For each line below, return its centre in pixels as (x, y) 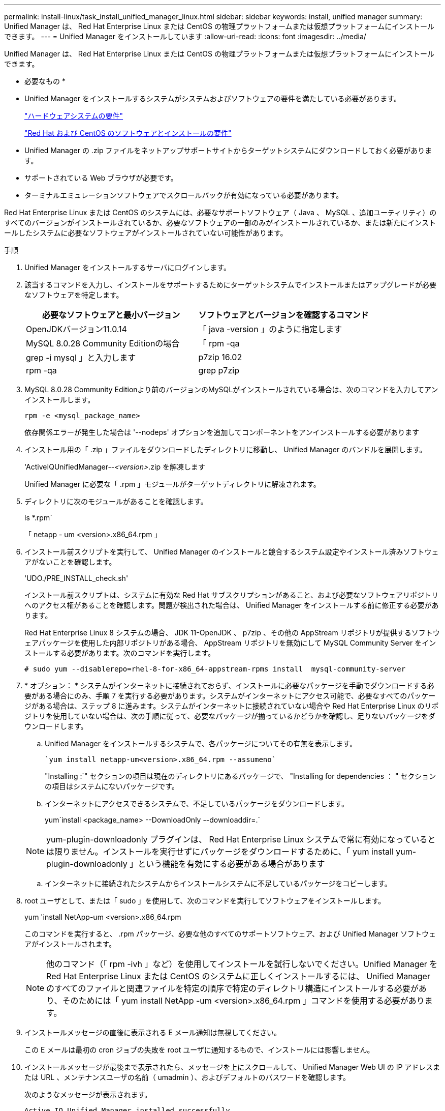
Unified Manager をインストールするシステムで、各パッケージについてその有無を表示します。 (201, 743)
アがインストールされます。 (70, 944)
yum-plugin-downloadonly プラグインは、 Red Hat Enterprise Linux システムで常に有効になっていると (241, 839)
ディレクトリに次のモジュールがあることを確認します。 (116, 501)
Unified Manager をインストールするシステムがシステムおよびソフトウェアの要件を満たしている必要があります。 (213, 98)
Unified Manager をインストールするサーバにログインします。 (128, 267)
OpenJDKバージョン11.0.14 (76, 329)
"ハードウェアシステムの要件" (74, 116)
